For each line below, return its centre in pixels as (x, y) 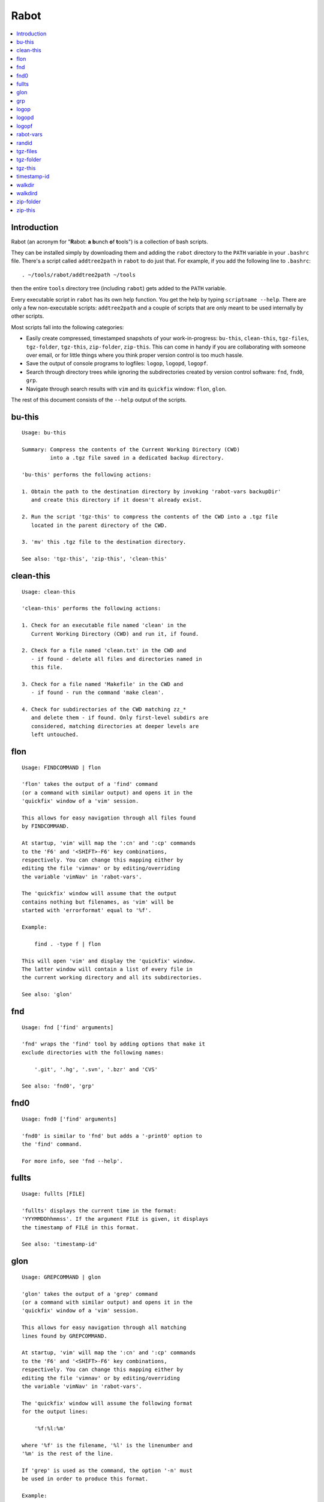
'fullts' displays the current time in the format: (99, 1210)
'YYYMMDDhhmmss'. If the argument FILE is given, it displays (115, 1219)
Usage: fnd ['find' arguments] (68, 1027)
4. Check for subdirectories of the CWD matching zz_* (104, 710)
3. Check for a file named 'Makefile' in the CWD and (102, 684)
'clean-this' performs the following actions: (91, 609)
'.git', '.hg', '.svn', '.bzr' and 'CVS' (96, 1069)
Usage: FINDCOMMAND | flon (61, 767)
